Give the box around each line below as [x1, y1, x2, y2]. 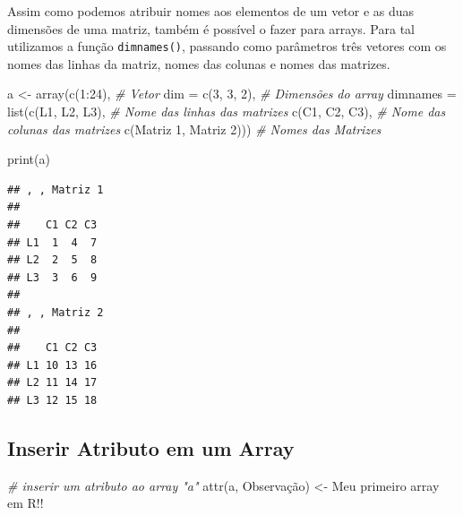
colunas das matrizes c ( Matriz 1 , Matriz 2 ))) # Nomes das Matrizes [7, 119, 382, 138]
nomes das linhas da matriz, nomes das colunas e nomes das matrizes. [7, 54, 390, 73]
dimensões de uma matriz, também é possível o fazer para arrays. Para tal [7, 19, 415, 38]
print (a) [7, 150, 50, 168]
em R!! [7, 494, 44, 512]
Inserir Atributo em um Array [7, 433, 295, 461]
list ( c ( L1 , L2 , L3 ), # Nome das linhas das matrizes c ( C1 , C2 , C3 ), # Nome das [7, 102, 446, 121]
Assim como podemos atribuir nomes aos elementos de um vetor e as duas [7, 2, 415, 20]
